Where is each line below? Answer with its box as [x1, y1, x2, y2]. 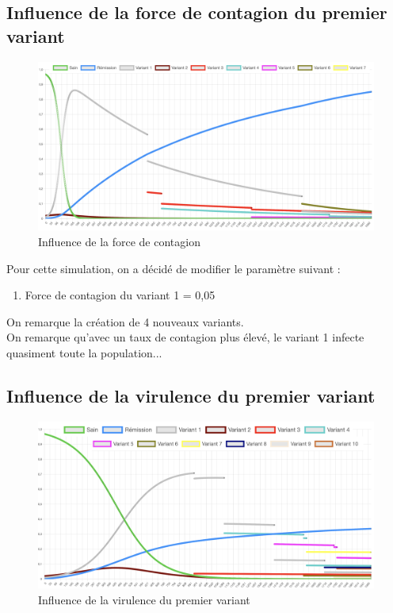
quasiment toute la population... [6, 344, 162, 360]
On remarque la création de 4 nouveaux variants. [6, 313, 244, 330]
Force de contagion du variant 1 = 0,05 [25, 287, 216, 303]
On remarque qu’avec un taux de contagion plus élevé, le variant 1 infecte [6, 329, 364, 345]
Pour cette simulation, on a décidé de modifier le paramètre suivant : [6, 260, 341, 276]
